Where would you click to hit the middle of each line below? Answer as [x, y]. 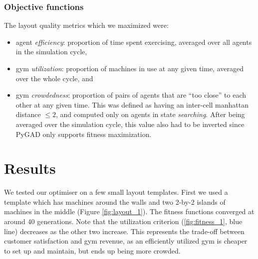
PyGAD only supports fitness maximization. [84, 134]
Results [30, 168]
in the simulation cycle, [51, 52]
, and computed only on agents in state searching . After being [150, 114]
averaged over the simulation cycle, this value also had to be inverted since [130, 124]
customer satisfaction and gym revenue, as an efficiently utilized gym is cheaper [126, 241]
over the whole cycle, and [54, 78]
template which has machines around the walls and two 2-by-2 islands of [115, 201]
